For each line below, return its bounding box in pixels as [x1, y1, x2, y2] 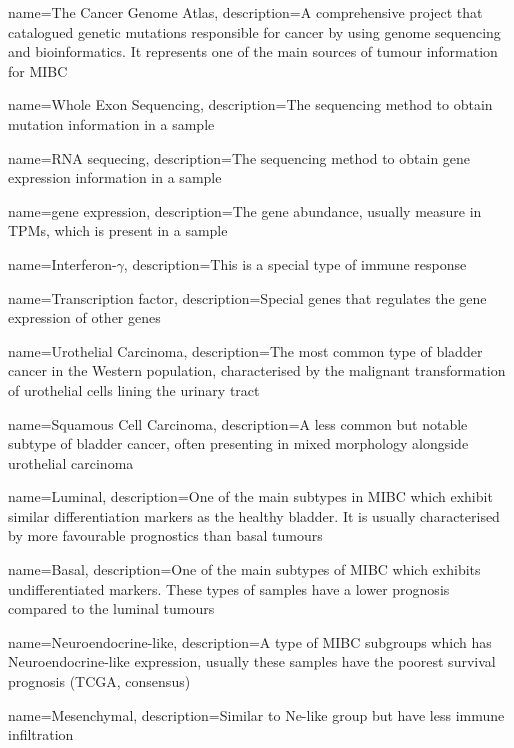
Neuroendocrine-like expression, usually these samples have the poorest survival [8, 651, 496, 672]
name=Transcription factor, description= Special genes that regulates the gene [8, 287, 487, 308]
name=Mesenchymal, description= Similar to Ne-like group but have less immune [8, 704, 505, 725]
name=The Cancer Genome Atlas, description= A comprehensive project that [8, 2, 483, 22]
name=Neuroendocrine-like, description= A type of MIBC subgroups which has [8, 631, 492, 652]
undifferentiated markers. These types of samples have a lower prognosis [8, 578, 450, 599]
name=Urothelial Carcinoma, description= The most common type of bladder [8, 340, 483, 361]
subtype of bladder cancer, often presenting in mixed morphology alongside [8, 433, 469, 454]
